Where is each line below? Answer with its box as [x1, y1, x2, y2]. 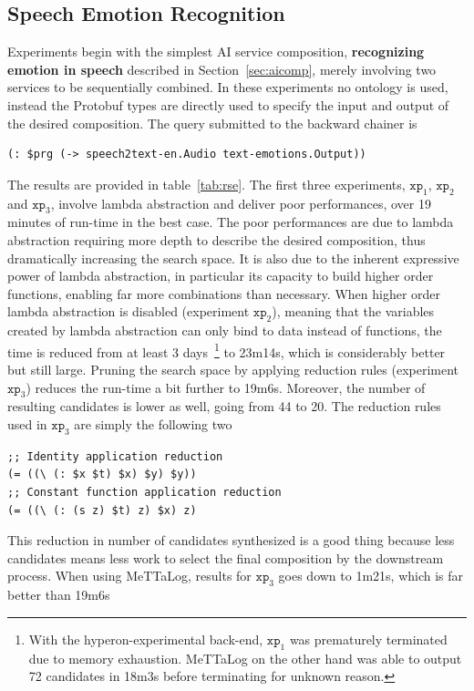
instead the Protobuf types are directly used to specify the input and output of [7, 95, 449, 114]
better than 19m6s [7, 585, 110, 604]
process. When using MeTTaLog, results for [7, 566, 252, 585]
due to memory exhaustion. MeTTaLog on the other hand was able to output [28, 648, 462, 667]
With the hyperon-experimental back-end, [28, 629, 263, 648]
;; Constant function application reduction [7, 485, 282, 499]
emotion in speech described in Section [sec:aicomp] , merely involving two [7, 59, 437, 78]
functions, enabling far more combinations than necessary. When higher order [7, 284, 441, 303]
